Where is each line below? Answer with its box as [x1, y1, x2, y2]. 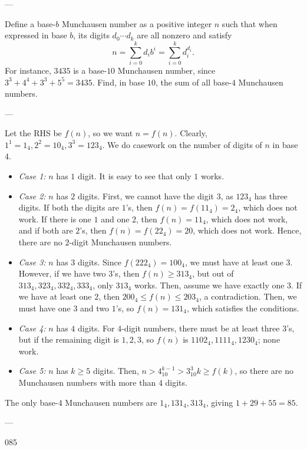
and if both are [18, 224, 73, 237]
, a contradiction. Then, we [199, 290, 297, 303]
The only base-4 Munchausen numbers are [5, 396, 157, 408]
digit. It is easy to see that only [77, 170, 192, 182]
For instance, [5, 64, 51, 76]
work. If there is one [18, 212, 91, 225]
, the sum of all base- [156, 75, 232, 88]
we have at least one [18, 290, 92, 303]
